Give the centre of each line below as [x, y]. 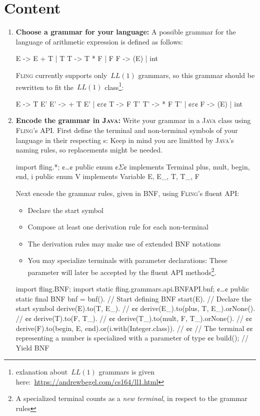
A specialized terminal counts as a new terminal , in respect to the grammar [131, 398]
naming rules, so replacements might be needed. [89, 150]
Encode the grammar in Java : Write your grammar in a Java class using [133, 120]
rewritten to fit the [44, 87]
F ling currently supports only [61, 75]
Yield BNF [32, 347]
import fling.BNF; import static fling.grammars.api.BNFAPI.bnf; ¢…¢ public [132, 289]
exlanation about [42, 372]
